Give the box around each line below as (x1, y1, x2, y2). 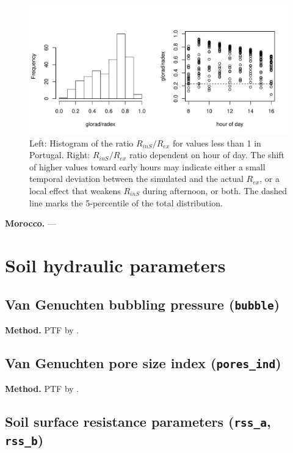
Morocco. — (5, 217, 56, 230)
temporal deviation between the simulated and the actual (29, 172, 244, 185)
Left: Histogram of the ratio (29, 136, 134, 149)
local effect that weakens (29, 184, 121, 197)
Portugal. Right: (29, 148, 90, 161)
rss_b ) (5, 430, 44, 449)
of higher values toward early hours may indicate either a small (29, 160, 266, 173)
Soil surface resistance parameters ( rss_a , (5, 412, 271, 431)
